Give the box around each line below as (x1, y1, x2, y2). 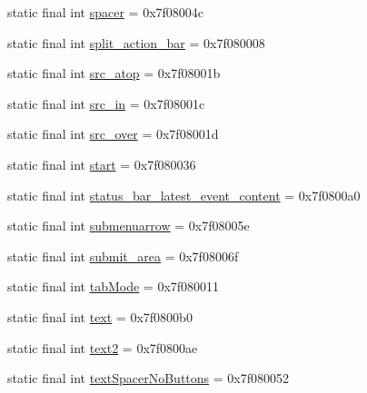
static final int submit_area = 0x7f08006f (7, 246, 239, 265)
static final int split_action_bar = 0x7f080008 (7, 33, 265, 52)
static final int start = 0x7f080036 (7, 154, 196, 173)
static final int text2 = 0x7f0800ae (7, 338, 198, 357)
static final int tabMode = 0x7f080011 (7, 277, 220, 296)
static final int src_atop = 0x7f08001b (7, 64, 221, 83)
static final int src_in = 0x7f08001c (7, 93, 205, 113)
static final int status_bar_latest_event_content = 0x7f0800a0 (7, 185, 361, 204)
